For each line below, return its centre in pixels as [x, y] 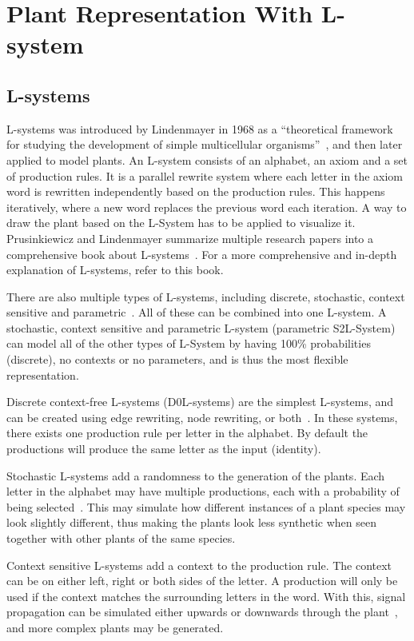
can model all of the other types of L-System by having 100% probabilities [189, 343]
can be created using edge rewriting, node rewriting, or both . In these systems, [202, 417]
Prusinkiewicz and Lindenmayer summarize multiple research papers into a [190, 238]
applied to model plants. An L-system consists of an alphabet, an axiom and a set [207, 159]
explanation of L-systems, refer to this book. [115, 270]
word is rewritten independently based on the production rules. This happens [196, 191]
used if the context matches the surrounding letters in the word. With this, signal [206, 596]
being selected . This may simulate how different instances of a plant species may [206, 506]
